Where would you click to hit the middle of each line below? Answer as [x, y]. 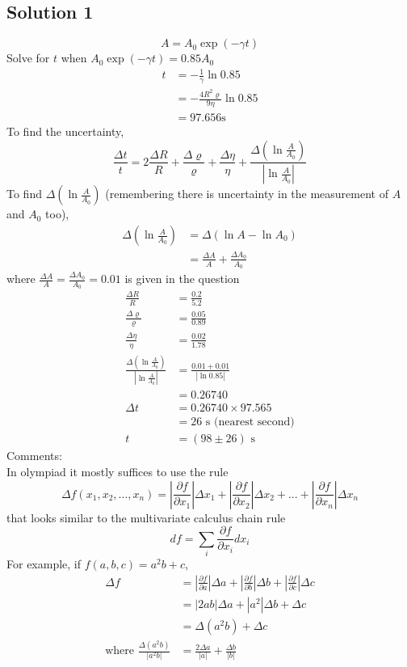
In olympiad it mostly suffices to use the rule [117, 472]
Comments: [34, 456]
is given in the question [182, 279]
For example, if [44, 564]
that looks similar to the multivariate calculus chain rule [146, 517]
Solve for [28, 58]
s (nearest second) [250, 422]
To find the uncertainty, [65, 131]
